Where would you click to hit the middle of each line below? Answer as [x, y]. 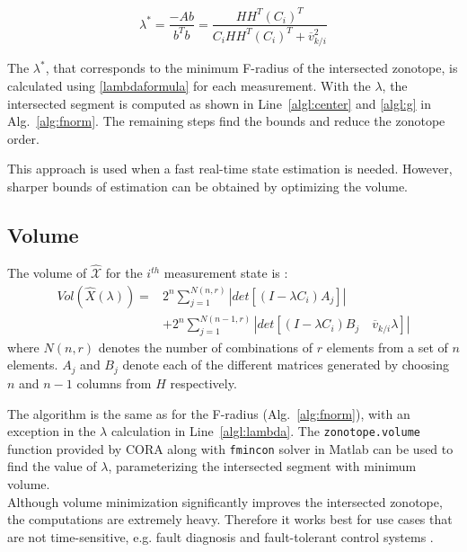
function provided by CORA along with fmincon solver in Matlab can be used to [230, 448]
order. [23, 138]
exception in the [52, 431]
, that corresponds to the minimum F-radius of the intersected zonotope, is [251, 68]
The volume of [47, 272]
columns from [114, 383]
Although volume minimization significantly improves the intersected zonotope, [225, 501]
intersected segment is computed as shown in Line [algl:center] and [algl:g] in [219, 103]
